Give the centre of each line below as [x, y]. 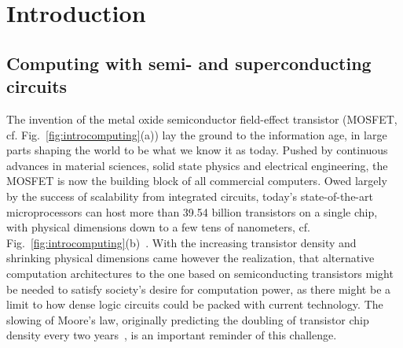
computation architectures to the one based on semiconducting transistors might [200, 273]
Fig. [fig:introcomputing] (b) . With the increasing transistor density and [181, 242]
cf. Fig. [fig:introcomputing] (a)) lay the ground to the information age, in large [197, 134]
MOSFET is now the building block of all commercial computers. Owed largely [197, 181]
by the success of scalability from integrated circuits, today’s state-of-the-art [190, 196]
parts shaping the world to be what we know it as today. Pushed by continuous [197, 150]
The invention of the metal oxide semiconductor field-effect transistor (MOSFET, [202, 118]
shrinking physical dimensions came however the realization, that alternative [191, 258]
